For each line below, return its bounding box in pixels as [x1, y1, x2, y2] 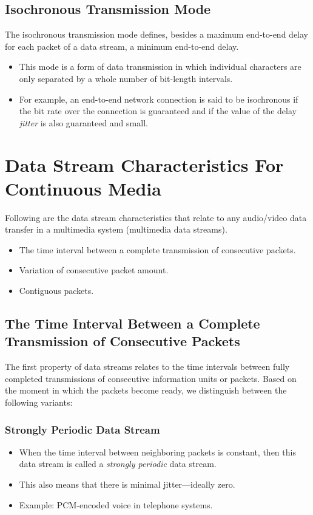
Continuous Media [5, 176, 161, 200]
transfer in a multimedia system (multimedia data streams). [5, 223, 227, 236]
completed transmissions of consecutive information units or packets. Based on [5, 372, 297, 384]
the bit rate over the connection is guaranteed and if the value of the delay [19, 104, 297, 117]
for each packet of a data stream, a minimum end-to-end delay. [5, 39, 239, 52]
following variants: [5, 396, 73, 409]
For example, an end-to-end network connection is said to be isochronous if [19, 92, 298, 105]
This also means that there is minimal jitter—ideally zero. [19, 478, 235, 491]
